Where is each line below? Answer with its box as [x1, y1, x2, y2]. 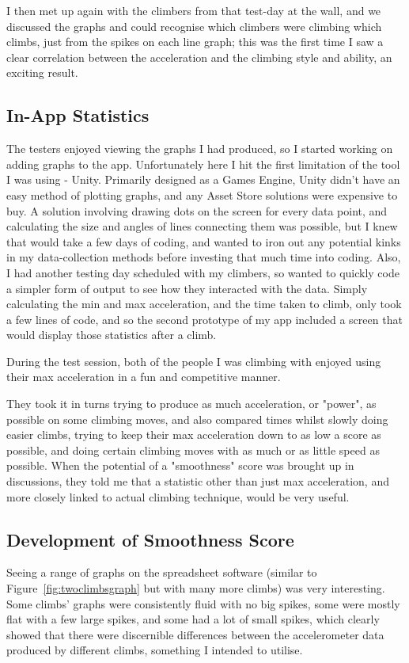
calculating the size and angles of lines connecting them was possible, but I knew [6, 218, 398, 234]
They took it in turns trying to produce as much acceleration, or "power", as [6, 395, 377, 412]
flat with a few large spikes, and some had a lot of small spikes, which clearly [6, 611, 380, 627]
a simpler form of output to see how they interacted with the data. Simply [6, 280, 368, 296]
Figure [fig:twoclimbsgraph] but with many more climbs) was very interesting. [6, 580, 385, 596]
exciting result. [6, 64, 78, 81]
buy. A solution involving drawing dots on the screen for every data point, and [6, 202, 388, 219]
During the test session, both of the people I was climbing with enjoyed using [6, 352, 381, 369]
